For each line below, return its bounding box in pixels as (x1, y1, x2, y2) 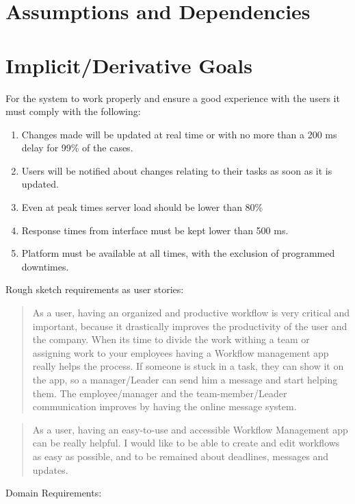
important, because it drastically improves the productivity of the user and (32, 318, 347, 333)
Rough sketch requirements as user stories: (5, 282, 184, 297)
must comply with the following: (5, 104, 141, 118)
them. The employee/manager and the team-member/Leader (32, 386, 287, 400)
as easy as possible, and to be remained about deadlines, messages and (32, 449, 329, 463)
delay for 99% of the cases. (21, 140, 133, 155)
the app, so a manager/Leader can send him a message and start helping (32, 373, 338, 386)
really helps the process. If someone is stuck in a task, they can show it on (32, 359, 344, 373)
